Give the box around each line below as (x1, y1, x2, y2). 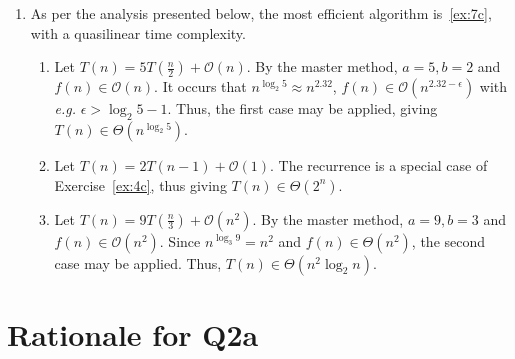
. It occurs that (154, 76, 247, 97)
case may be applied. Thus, (54, 252, 222, 273)
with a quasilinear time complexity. (30, 22, 246, 43)
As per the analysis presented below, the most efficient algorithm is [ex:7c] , (30, 3, 492, 23)
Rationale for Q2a (7, 313, 259, 354)
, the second (411, 230, 486, 251)
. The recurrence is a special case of (269, 154, 488, 175)
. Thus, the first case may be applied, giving (167, 98, 438, 119)
